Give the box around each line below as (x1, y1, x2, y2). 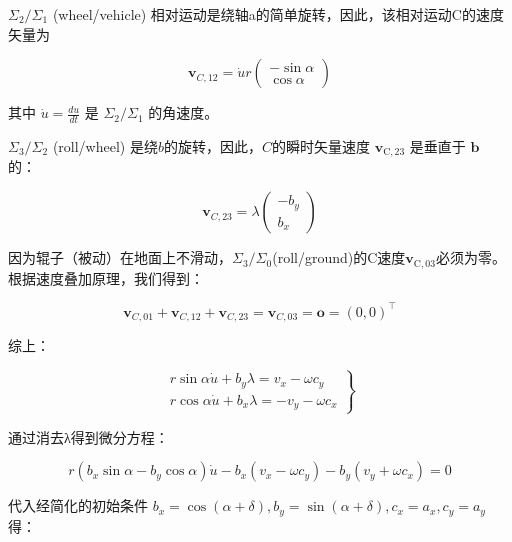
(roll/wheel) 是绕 (52, 136, 158, 157)
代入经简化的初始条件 (8, 495, 148, 516)
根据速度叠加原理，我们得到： (8, 267, 204, 288)
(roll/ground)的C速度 (272, 247, 406, 268)
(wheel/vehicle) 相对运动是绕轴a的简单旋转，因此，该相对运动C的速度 (52, 4, 504, 24)
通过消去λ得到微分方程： (8, 426, 169, 447)
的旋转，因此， (163, 136, 262, 157)
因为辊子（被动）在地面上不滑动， (8, 247, 232, 268)
